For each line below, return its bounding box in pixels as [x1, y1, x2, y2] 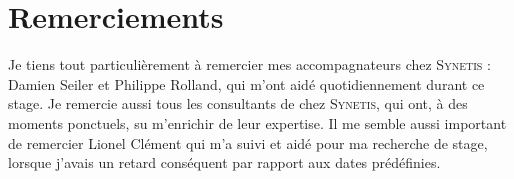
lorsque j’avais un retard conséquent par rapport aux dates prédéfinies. [8, 152, 441, 173]
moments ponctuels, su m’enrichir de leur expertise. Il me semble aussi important [8, 112, 507, 133]
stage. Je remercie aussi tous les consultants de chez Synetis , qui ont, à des [8, 93, 468, 114]
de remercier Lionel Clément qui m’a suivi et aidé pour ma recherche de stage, [8, 132, 488, 153]
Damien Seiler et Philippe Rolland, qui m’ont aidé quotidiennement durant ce [8, 73, 485, 94]
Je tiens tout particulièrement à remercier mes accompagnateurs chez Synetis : [8, 54, 491, 75]
